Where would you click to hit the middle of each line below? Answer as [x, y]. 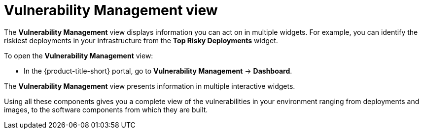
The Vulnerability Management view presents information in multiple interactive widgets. [150, 86]
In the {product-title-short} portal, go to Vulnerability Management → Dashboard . [158, 71]
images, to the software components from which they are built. [106, 109]
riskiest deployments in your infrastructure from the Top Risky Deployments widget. [141, 40]
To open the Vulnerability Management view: [79, 55]
